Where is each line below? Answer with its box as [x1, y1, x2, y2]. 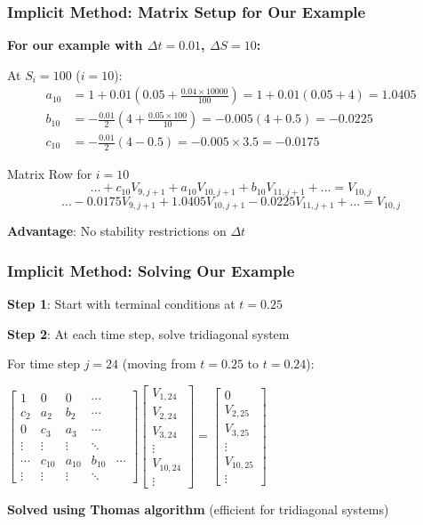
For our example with [7, 36, 143, 54]
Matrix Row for [7, 164, 92, 182]
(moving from [122, 354, 196, 373]
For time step [7, 354, 80, 373]
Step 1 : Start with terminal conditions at [7, 295, 235, 313]
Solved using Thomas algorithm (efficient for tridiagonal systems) [7, 499, 389, 518]
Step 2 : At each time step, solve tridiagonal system [7, 324, 290, 343]
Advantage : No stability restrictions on [7, 222, 227, 240]
